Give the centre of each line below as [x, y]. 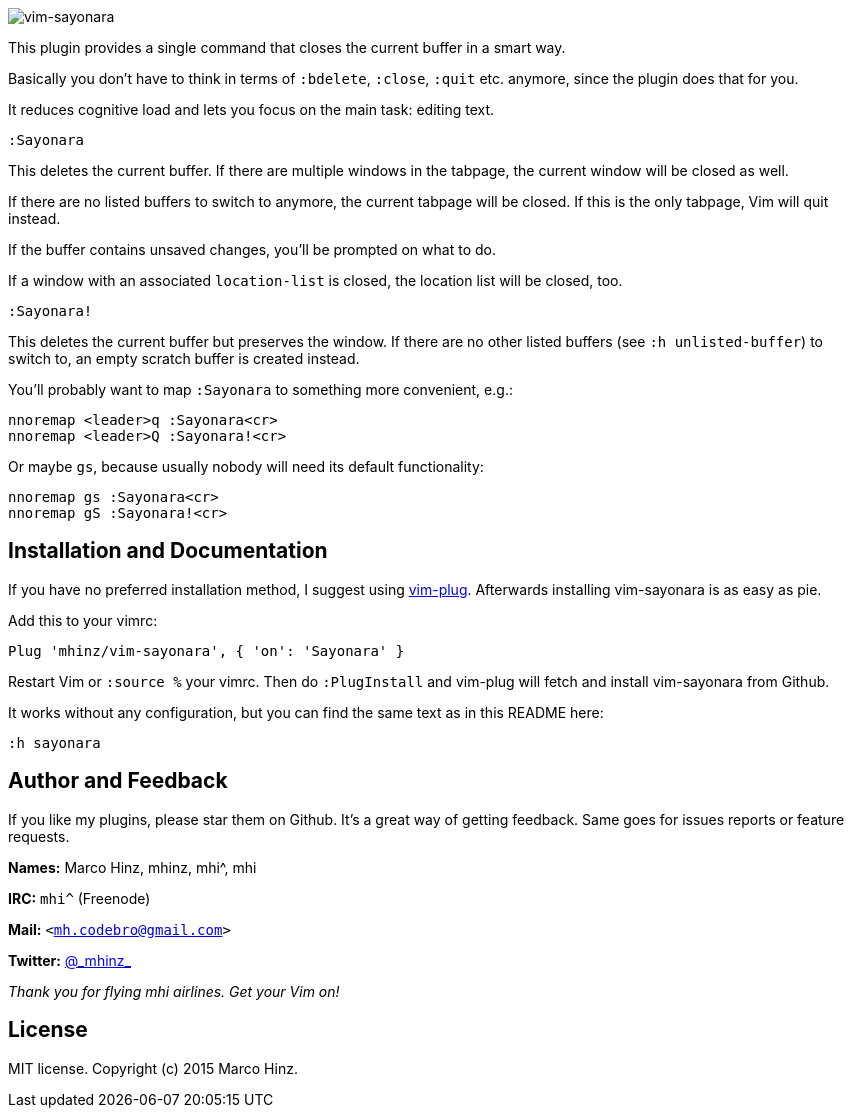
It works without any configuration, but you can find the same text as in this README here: [306, 712]
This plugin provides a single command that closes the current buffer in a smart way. [287, 47]
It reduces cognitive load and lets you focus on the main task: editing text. [251, 109]
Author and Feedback [118, 781]
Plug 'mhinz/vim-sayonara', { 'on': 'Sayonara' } [206, 650]
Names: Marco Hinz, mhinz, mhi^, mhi [132, 867]
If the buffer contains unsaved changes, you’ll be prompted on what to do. [252, 249]
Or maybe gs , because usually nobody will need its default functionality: [246, 466]
